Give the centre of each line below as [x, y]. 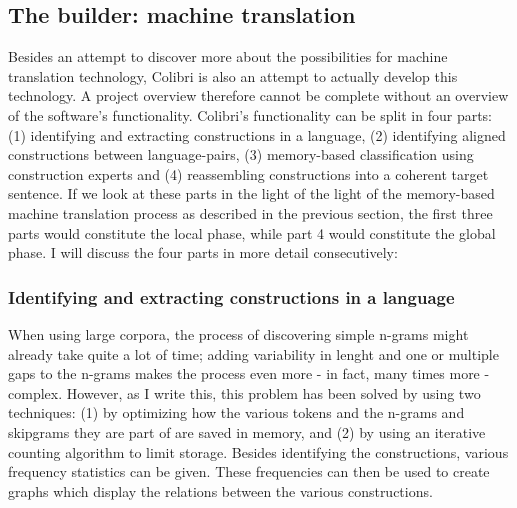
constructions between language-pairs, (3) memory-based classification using [241, 154]
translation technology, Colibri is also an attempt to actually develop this [233, 75]
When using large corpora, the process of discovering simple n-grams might [238, 333]
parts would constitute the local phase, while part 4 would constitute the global [252, 232]
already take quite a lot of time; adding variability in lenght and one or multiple [253, 353]
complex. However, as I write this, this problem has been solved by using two [244, 392]
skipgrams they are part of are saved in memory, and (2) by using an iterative [247, 431]
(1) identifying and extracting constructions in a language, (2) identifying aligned [257, 134]
